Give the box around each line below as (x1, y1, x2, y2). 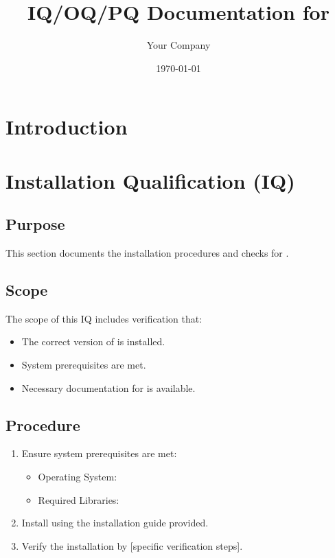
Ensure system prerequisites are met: (21, 446, 177, 461)
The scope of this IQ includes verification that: (5, 311, 203, 325)
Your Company (146, 38, 211, 52)
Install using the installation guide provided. (21, 515, 209, 530)
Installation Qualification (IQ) (5, 166, 295, 194)
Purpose (5, 213, 65, 235)
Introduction (5, 113, 128, 141)
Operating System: (38, 469, 117, 484)
